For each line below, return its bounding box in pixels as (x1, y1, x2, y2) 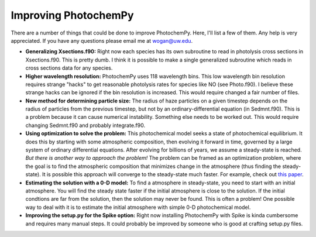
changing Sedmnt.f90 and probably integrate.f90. (25, 122, 146, 129)
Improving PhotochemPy (11, 9, 134, 22)
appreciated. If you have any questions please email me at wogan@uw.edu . (11, 37, 193, 44)
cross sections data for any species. (25, 64, 113, 71)
